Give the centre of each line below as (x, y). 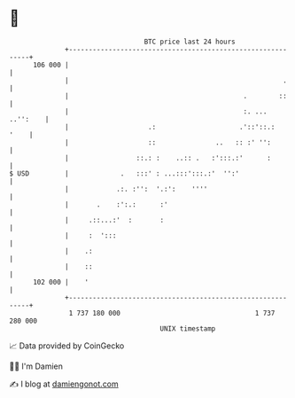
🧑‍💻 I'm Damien (36, 366)
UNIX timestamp (188, 328)
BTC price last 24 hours (190, 42)
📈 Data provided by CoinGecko (67, 346)
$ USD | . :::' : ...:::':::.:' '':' (124, 173)
